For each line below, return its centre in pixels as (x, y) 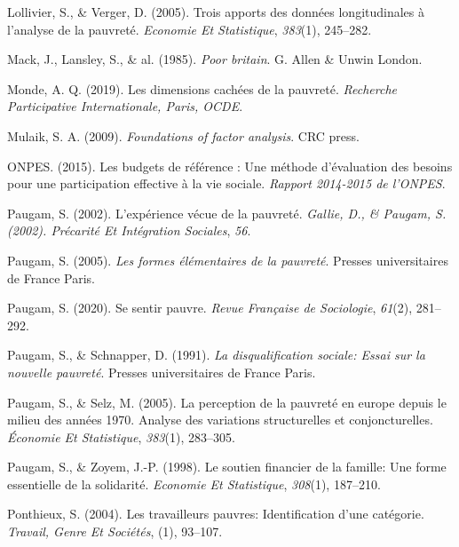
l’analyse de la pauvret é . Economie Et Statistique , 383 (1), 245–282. (190, 29)
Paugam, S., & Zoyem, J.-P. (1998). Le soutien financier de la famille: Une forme (227, 467)
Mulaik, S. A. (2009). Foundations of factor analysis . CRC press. (183, 135)
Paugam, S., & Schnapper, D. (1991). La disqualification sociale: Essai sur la (216, 355)
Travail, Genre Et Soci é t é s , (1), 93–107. (115, 531)
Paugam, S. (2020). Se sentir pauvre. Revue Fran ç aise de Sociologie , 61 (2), (210, 308)
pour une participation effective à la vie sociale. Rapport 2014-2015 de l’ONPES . (226, 183)
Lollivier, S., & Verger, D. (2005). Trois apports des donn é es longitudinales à (216, 12)
